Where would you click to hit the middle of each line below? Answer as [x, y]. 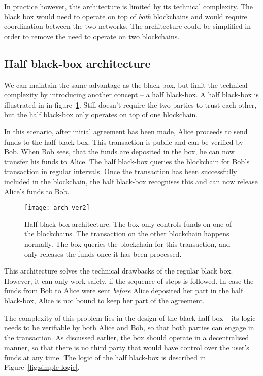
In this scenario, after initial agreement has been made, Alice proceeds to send [126, 131]
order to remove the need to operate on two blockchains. [92, 36]
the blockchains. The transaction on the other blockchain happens [127, 234]
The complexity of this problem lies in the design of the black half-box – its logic [130, 317]
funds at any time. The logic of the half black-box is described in [105, 357]
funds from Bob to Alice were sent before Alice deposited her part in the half [124, 290]
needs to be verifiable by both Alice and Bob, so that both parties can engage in [129, 328]
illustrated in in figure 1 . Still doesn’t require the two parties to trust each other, [130, 104]
